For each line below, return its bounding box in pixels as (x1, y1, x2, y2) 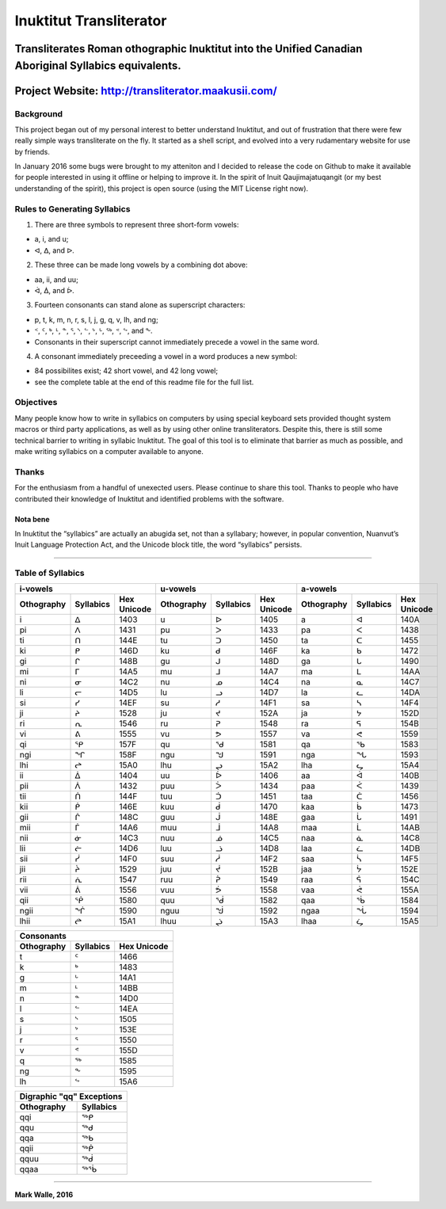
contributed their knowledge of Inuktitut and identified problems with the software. (14, 494, 284, 503)
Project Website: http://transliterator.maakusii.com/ (14, 84, 277, 97)
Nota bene (14, 514, 51, 524)
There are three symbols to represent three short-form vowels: (34, 220, 239, 230)
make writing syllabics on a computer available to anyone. (14, 447, 204, 456)
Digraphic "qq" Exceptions (19, 1091, 123, 1102)
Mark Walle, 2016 (14, 1190, 74, 1199)
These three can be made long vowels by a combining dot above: (34, 260, 249, 269)
